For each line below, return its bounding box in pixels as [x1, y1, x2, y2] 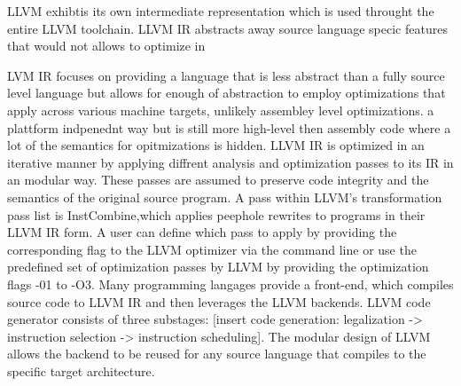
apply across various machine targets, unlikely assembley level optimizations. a [7, 100, 434, 119]
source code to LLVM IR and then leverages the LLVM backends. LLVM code [7, 292, 431, 311]
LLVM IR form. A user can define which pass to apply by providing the [7, 223, 397, 241]
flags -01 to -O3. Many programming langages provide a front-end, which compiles [7, 274, 454, 293]
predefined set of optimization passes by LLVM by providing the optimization [7, 257, 429, 276]
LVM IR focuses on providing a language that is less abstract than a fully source [7, 66, 445, 84]
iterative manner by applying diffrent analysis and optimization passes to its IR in [7, 153, 454, 171]
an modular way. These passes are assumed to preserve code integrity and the [7, 170, 429, 189]
